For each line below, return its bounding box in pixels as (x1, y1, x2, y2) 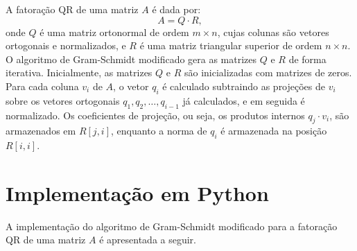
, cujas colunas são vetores (217, 24, 329, 39)
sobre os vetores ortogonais (6, 93, 120, 107)
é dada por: (152, 2, 201, 16)
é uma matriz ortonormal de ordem (40, 24, 189, 39)
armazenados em (6, 123, 76, 138)
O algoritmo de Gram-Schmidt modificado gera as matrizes (6, 51, 257, 66)
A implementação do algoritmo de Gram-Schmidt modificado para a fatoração (6, 218, 338, 233)
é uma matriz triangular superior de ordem (139, 38, 322, 53)
